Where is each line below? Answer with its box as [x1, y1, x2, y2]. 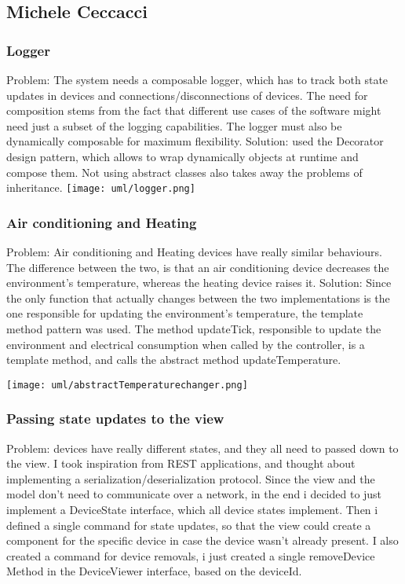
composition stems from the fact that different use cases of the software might [6, 102, 381, 119]
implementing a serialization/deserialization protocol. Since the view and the [6, 470, 375, 487]
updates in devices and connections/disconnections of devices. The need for [6, 86, 368, 103]
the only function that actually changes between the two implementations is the [6, 289, 390, 306]
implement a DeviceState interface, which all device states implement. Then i [6, 501, 378, 518]
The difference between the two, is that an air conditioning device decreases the [6, 259, 389, 275]
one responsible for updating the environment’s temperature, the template [6, 305, 363, 321]
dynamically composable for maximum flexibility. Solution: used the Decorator [6, 133, 384, 149]
